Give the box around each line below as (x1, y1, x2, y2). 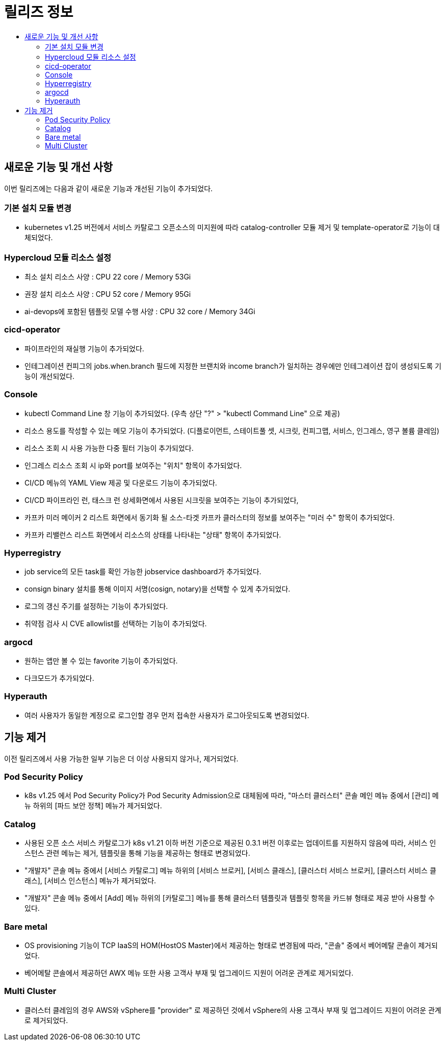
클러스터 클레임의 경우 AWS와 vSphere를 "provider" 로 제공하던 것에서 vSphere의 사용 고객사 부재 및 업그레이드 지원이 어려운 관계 (24, 1005, 441, 1014)
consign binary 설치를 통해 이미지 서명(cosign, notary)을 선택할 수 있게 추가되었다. (24, 584, 291, 594)
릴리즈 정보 (4, 4, 73, 21)
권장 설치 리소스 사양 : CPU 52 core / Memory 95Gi (24, 290, 191, 299)
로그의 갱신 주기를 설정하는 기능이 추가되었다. (24, 602, 168, 611)
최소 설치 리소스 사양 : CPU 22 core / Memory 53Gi (24, 272, 191, 282)
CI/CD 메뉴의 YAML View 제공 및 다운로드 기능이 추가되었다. (24, 478, 217, 487)
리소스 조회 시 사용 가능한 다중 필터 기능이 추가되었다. (24, 443, 194, 452)
